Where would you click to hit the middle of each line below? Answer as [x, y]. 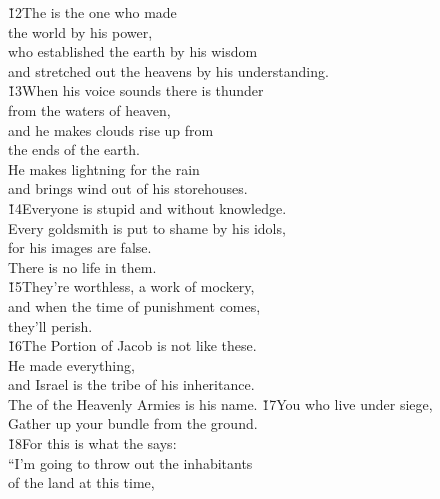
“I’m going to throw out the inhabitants [130, 462]
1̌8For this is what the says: [92, 443]
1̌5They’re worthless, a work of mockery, [131, 286]
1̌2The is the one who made [92, 12]
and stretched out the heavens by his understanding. [168, 70]
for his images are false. [80, 247]
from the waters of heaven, [89, 109]
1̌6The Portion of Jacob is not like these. [132, 345]
